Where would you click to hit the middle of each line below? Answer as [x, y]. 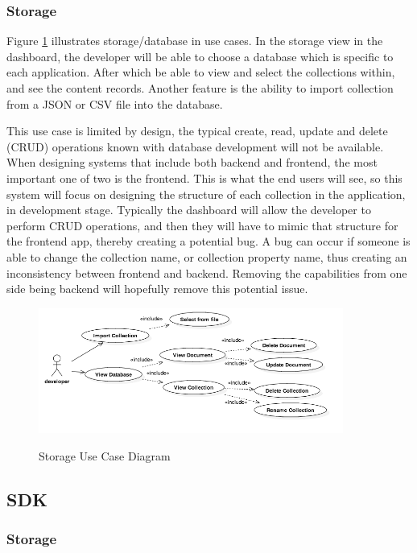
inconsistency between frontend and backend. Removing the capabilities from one [207, 272]
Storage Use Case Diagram [105, 455]
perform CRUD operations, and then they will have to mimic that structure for [202, 225]
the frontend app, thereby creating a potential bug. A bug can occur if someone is [208, 241]
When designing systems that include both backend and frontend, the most [192, 162]
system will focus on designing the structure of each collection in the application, [206, 194]
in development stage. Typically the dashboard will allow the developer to [189, 210]
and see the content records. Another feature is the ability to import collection [200, 88]
